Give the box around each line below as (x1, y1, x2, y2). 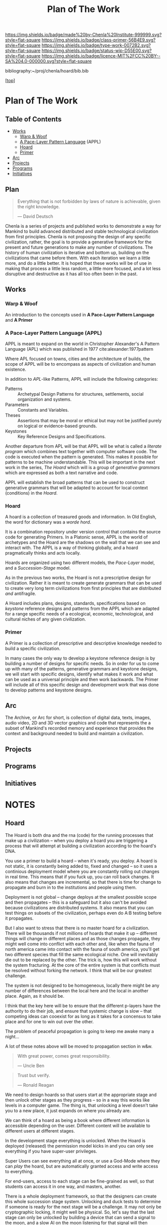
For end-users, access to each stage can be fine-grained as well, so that (5, 1178, 154, 1184)
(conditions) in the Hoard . (5, 490, 58, 496)
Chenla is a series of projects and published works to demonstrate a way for (5, 223, 162, 229)
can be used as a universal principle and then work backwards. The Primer (5, 676, 159, 682)
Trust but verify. (17, 1072, 50, 1078)
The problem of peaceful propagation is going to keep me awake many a (5, 1028, 154, 1034)
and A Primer (5, 317, 33, 323)
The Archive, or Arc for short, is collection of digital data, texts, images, (5, 714, 151, 720)
